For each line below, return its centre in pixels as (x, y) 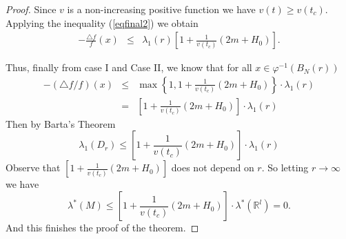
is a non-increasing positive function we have (161, 9)
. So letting (285, 168)
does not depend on (213, 168)
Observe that (33, 168)
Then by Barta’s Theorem (61, 123)
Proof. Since (31, 9)
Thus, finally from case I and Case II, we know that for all (129, 67)
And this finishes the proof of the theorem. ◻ (102, 228)
